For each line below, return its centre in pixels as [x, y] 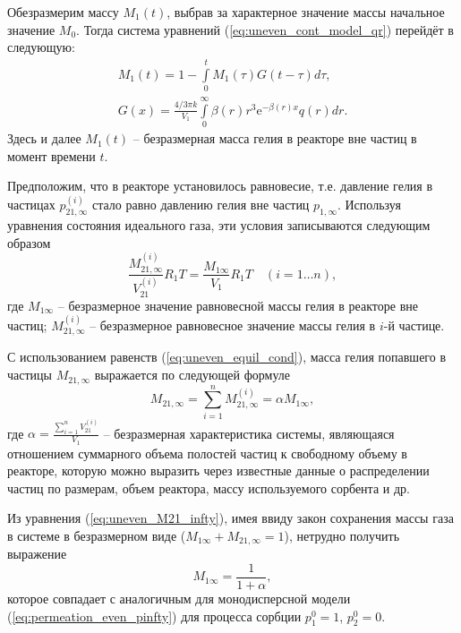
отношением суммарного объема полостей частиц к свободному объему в [207, 453]
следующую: [41, 47]
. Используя [369, 205]
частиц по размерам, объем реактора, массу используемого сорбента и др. [209, 488]
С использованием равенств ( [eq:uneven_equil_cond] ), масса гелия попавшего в [227, 357]
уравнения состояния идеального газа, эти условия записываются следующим [219, 225]
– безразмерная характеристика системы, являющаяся [249, 433]
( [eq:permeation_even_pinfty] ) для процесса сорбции [154, 616]
